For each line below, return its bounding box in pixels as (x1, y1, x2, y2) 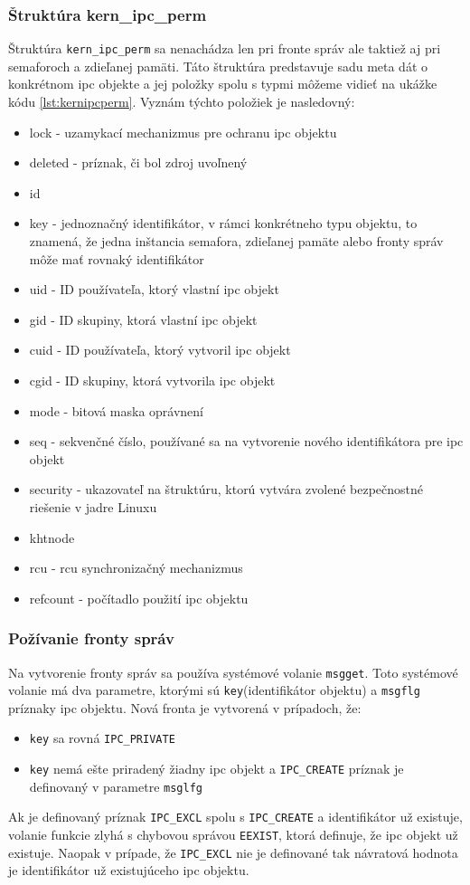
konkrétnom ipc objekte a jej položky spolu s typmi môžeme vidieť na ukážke (8, 74, 437, 93)
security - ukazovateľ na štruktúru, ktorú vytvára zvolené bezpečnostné (29, 480, 423, 499)
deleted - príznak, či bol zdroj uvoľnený (29, 153, 248, 172)
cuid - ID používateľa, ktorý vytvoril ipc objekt (29, 340, 291, 359)
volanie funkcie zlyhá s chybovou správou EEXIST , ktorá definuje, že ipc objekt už (8, 825, 458, 844)
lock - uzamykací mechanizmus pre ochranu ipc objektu (29, 122, 337, 141)
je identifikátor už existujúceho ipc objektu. (8, 861, 249, 880)
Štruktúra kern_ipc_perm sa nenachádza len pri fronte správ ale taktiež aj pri (8, 39, 441, 58)
